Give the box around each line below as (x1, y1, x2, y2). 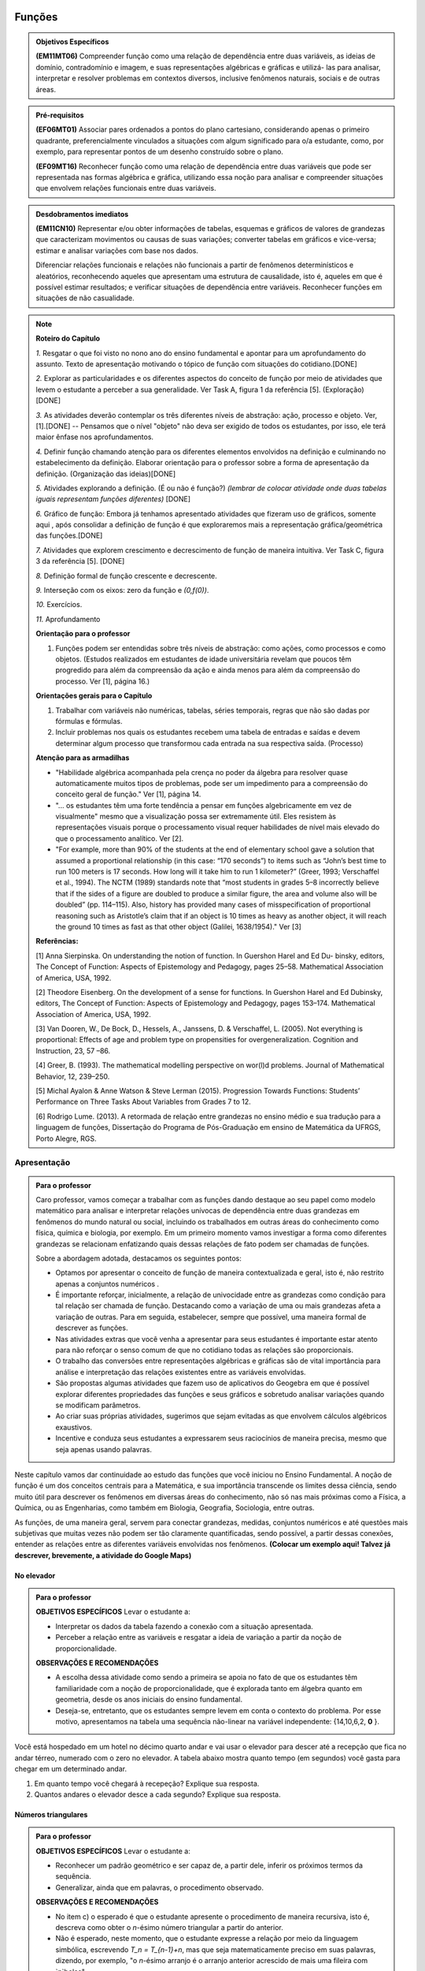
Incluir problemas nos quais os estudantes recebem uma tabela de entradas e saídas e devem (55, 728, 360, 737)
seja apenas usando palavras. (55, 1444, 153, 1454)
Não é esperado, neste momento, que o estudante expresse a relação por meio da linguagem (55, 1934, 358, 1943)
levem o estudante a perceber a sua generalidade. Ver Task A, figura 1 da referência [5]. (35, 385, 322, 394)
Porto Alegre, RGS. (35, 1134, 97, 1143)
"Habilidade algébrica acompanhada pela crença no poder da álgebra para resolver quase (55, 767, 348, 777)
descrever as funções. (55, 1323, 128, 1332)
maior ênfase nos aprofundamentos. (35, 432, 153, 442)
